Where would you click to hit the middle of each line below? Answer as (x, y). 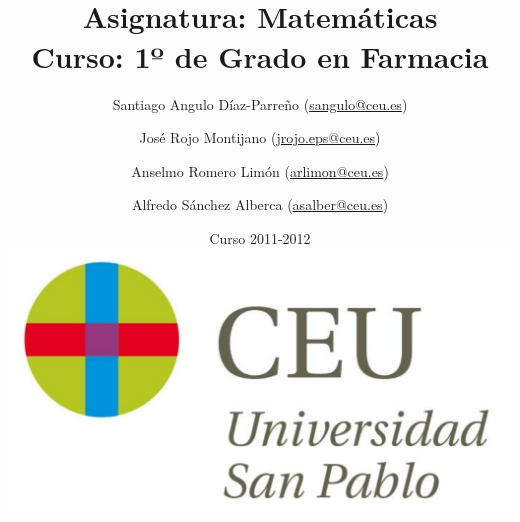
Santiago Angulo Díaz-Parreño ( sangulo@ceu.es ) (260, 103)
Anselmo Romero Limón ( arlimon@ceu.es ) (260, 170)
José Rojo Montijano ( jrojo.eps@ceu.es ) (260, 137)
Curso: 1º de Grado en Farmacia (260, 55)
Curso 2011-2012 (260, 237)
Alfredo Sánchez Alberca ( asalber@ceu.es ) (260, 204)
